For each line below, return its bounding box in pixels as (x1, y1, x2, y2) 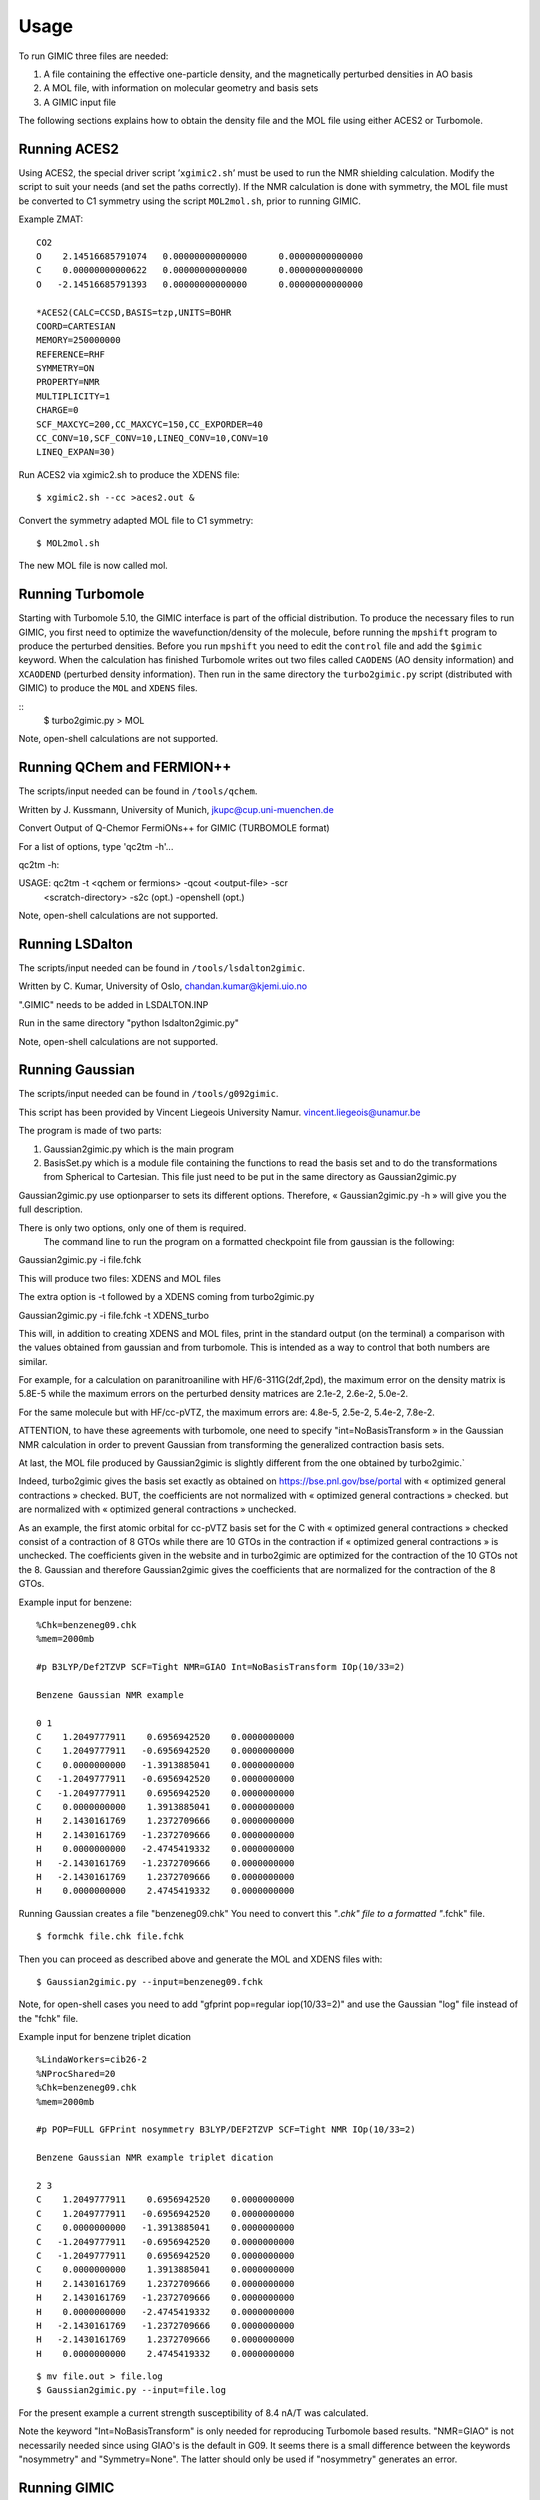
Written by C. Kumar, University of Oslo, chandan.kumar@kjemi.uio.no (18, 980, 308, 992)
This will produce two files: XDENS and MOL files (18, 1272, 222, 1284)
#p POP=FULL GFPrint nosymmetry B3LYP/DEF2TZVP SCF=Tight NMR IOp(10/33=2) (36, 2124, 416, 2135)
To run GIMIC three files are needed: (18, 50, 169, 62)
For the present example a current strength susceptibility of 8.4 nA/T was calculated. (18, 2406, 369, 2419)
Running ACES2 (18, 140, 120, 157)
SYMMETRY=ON (36, 363, 95, 374)
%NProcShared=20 (36, 2068, 116, 2079)
